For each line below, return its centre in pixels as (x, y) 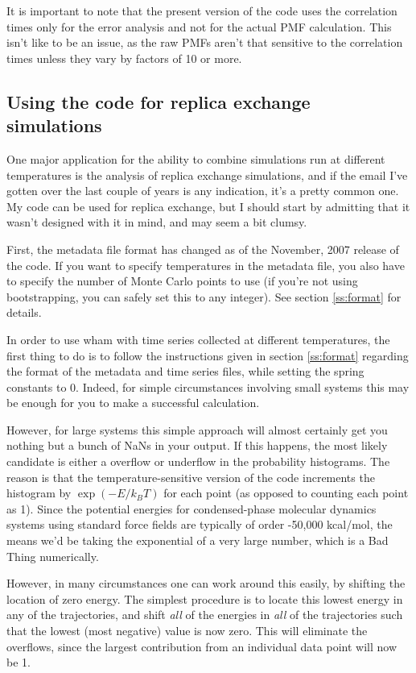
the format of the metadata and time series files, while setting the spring (185, 371)
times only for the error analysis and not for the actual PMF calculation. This (199, 26)
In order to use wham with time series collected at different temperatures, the (198, 339)
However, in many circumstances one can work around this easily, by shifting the (206, 583)
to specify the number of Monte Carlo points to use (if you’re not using (182, 281)
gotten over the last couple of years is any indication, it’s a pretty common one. (203, 191)
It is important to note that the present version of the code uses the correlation (202, 10)
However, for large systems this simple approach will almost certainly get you (197, 429)
